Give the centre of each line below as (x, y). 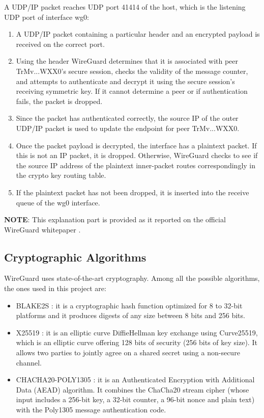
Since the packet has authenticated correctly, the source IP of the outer (127, 118)
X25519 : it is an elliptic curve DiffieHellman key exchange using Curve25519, (137, 332)
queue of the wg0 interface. (58, 202)
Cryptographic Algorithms (75, 257)
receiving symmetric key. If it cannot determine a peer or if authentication (132, 91)
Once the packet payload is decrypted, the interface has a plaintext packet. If (136, 145)
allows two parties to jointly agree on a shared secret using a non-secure (128, 352)
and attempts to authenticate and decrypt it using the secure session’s (125, 81)
